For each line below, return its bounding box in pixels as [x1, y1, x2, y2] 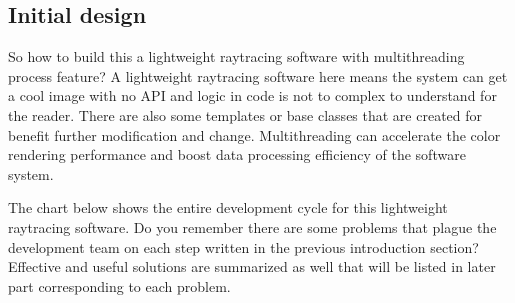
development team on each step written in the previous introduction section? [8, 236, 479, 257]
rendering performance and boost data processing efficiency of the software [8, 144, 466, 165]
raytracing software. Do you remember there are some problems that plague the [8, 216, 497, 237]
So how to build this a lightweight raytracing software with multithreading [8, 46, 465, 67]
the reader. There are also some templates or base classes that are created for [8, 104, 483, 125]
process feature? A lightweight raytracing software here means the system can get [8, 65, 508, 86]
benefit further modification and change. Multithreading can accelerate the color [8, 124, 501, 145]
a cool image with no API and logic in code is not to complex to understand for [8, 85, 497, 106]
